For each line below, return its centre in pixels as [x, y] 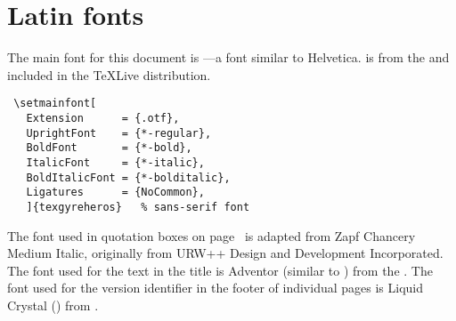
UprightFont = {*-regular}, [119, 133]
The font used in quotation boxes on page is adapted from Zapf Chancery [212, 235]
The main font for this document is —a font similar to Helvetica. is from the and [228, 57]
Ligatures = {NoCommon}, [115, 193]
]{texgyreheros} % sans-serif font [138, 207]
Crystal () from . [53, 305]
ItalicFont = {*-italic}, [115, 162]
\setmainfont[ [55, 104]
